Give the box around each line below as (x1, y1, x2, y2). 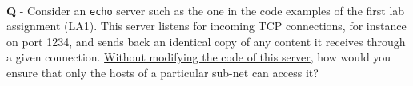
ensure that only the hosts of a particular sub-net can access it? (6, 64, 319, 81)
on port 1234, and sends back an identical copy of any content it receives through (6, 33, 406, 49)
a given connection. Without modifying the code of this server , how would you (6, 49, 391, 65)
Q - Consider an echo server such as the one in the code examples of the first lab (6, 2, 405, 18)
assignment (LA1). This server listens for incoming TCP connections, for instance (6, 18, 407, 34)
